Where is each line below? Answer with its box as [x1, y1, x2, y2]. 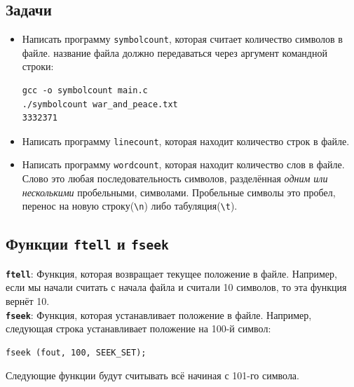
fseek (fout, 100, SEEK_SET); [6, 347, 147, 358]
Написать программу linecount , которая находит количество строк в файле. [22, 133, 350, 148]
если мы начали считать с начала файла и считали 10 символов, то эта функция [6, 280, 347, 294]
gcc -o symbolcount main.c [22, 86, 148, 96]
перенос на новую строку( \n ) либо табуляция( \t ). [22, 198, 238, 213]
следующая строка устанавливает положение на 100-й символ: [6, 321, 271, 336]
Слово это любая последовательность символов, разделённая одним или [22, 171, 328, 186]
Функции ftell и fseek [6, 233, 169, 254]
